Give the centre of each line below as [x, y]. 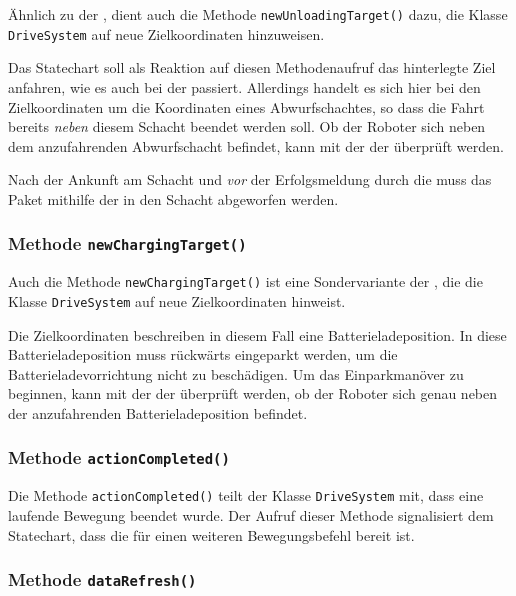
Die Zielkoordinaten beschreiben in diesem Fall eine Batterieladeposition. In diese [257, 334]
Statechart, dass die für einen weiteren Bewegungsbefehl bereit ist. [211, 534]
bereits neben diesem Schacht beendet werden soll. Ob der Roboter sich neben [247, 126]
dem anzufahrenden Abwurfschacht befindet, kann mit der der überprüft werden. [256, 145]
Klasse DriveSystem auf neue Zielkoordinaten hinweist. [177, 300]
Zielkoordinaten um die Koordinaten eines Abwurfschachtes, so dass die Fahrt [246, 106]
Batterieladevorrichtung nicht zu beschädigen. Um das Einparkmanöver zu [236, 373]
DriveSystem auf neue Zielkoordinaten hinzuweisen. [166, 33]
